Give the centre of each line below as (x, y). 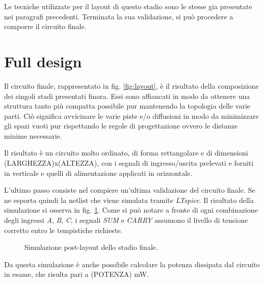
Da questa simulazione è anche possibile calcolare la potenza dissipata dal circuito (132, 264)
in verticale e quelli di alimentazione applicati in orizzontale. (98, 173)
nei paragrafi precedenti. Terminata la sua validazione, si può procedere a (119, 16)
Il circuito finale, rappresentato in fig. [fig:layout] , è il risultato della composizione (131, 85)
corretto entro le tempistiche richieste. (63, 230)
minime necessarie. (33, 135)
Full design (43, 61)
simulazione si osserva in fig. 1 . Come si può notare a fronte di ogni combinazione (131, 210)
